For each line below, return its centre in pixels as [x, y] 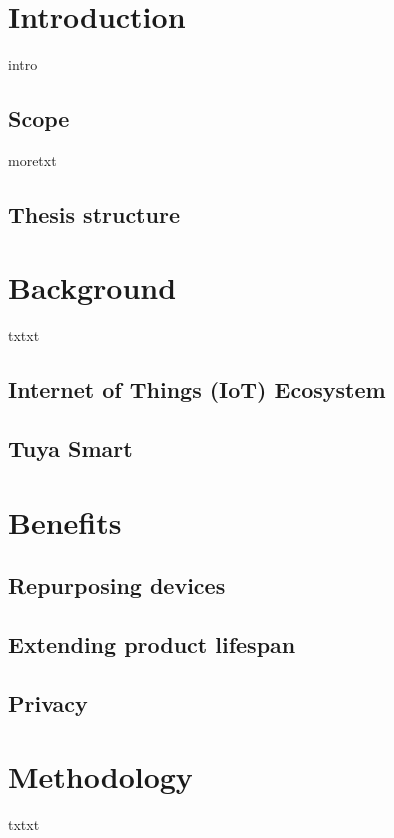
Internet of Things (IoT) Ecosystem [197, 389]
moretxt [32, 159]
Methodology [100, 776]
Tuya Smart [70, 448]
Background [92, 287]
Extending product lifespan [152, 644]
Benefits [65, 521]
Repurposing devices [117, 585]
